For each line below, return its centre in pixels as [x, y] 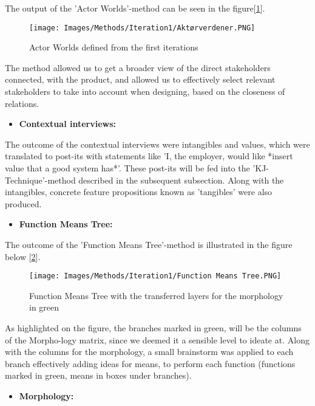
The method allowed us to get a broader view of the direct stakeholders [138, 67]
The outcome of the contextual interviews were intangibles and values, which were [157, 144]
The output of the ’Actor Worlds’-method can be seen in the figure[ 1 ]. [135, 8]
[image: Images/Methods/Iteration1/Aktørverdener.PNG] [142, 28]
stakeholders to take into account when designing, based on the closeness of [145, 91]
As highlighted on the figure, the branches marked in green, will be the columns [153, 328]
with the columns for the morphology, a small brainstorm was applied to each [149, 352]
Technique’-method [40, 180]
